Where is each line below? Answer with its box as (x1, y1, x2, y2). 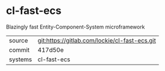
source (9, 36, 28, 44)
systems (9, 55, 32, 63)
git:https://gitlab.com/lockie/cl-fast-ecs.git (37, 36, 156, 44)
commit (9, 45, 30, 54)
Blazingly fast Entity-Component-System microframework (6, 23, 145, 30)
